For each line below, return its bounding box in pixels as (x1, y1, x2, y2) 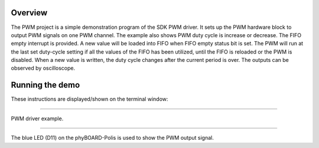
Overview (11, 8, 48, 18)
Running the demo (11, 80, 80, 90)
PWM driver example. (11, 115, 64, 122)
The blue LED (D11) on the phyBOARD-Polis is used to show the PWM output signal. (11, 134, 214, 142)
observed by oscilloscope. (11, 65, 76, 72)
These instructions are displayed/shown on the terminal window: (11, 96, 168, 103)
